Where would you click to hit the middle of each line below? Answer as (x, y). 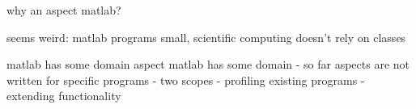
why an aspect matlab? (64, 10)
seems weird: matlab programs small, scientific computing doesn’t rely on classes (206, 37)
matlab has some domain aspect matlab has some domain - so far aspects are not (208, 64)
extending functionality (64, 96)
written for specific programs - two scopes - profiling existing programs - (186, 80)
